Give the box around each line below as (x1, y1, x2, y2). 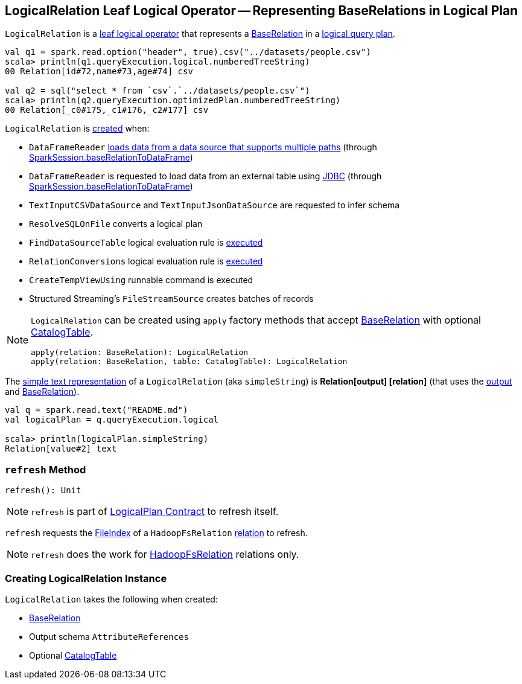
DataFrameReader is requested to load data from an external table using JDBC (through (29, 171, 382, 182)
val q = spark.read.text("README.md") (5, 405, 188, 415)
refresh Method (5, 463, 86, 476)
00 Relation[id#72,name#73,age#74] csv (5, 66, 193, 77)
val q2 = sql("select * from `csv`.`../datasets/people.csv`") (5, 86, 310, 96)
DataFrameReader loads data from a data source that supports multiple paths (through (29, 142, 377, 153)
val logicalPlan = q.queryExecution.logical (5, 415, 219, 425)
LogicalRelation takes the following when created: (5, 593, 218, 604)
